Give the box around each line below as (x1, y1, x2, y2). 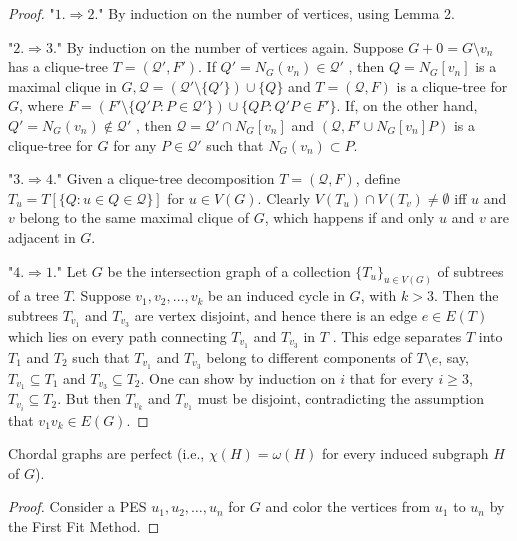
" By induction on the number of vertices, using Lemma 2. (98, 3, 455, 23)
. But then (57, 388, 121, 409)
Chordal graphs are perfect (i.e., (8, 443, 205, 464)
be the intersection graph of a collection (107, 260, 351, 281)
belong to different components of (206, 346, 412, 367)
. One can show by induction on (140, 367, 336, 388)
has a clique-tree (8, 56, 109, 77)
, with (360, 285, 397, 306)
